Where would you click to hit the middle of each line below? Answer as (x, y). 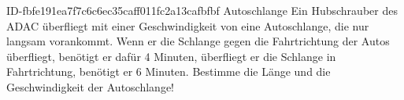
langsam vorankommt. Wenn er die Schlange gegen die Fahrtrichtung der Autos (198, 41)
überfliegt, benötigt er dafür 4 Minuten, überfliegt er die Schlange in (171, 56)
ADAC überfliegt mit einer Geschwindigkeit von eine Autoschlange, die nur (188, 25)
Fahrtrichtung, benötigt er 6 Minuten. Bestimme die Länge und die (169, 71)
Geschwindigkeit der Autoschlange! (91, 86)
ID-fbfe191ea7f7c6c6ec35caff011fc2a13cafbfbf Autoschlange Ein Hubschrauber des (202, 10)
